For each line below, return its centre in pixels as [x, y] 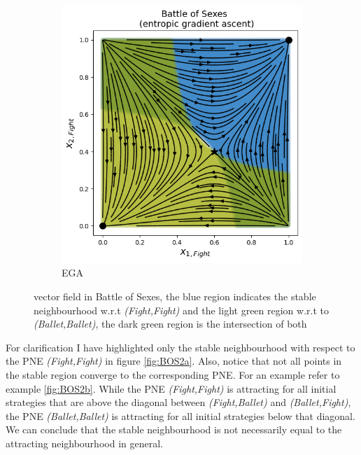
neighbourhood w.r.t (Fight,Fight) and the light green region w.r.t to [181, 310]
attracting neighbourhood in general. [84, 443]
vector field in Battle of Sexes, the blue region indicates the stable [175, 296]
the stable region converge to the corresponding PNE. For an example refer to [173, 375]
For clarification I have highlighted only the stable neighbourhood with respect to [180, 347]
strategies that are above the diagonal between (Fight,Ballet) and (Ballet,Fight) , [178, 402]
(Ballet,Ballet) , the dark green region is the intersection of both [170, 324]
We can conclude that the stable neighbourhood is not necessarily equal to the [174, 429]
